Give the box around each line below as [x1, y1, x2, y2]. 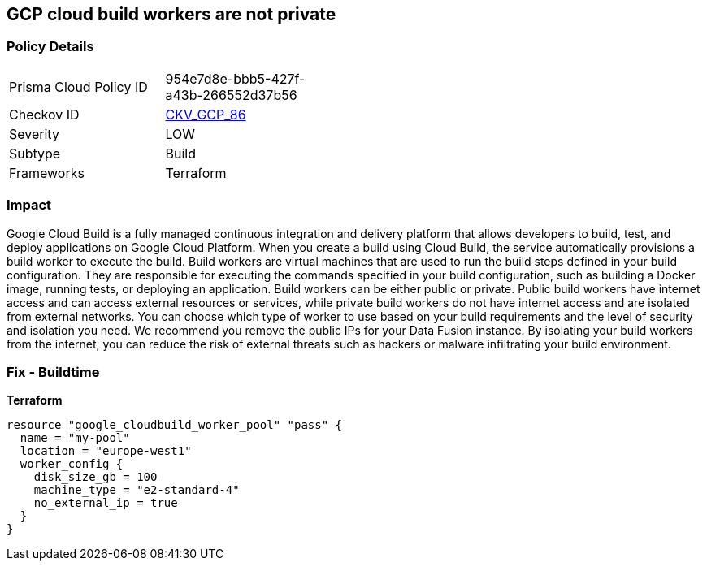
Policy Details [7, 38, 94, 55]
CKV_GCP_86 [165, 106, 246, 123]
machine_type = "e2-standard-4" [33, 483, 240, 497]
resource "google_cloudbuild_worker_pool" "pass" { [7, 418, 343, 432]
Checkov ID [9, 106, 80, 123]
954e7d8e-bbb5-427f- [165, 70, 306, 87]
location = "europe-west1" [20, 444, 192, 458]
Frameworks [9, 164, 85, 181]
